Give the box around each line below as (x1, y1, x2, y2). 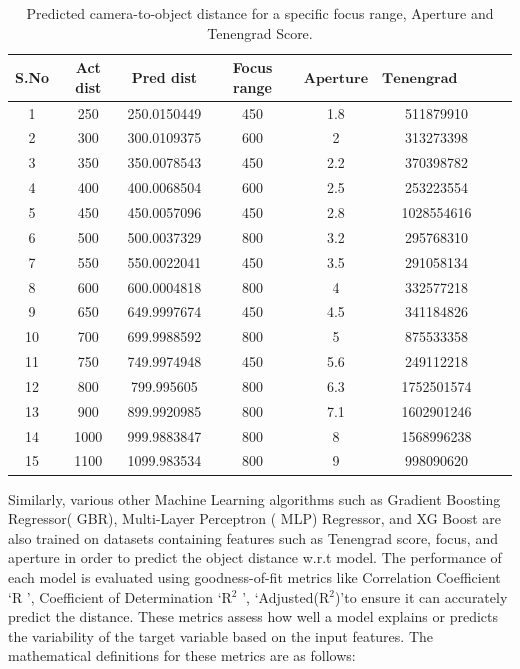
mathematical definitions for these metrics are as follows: (8, 645, 356, 666)
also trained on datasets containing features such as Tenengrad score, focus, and (8, 527, 498, 548)
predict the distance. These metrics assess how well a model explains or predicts (8, 606, 498, 627)
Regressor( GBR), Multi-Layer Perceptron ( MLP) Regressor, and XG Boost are (8, 508, 501, 529)
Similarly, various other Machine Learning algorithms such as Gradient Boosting (8, 488, 501, 509)
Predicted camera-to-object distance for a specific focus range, (26, 3, 407, 23)
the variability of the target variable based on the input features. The (8, 625, 433, 646)
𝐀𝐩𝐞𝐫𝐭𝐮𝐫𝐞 (303, 71, 369, 86)
